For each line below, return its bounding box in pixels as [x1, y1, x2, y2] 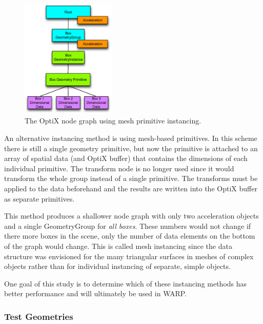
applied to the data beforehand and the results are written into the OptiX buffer [4, 183, 257, 193]
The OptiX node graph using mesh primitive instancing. [25, 115, 201, 126]
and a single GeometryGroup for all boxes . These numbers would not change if [4, 220, 251, 231]
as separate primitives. [4, 193, 75, 204]
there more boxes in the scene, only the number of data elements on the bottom [4, 230, 255, 241]
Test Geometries [4, 310, 73, 322]
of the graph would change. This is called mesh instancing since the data [4, 240, 232, 251]
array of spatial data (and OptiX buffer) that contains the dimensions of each [4, 153, 248, 164]
